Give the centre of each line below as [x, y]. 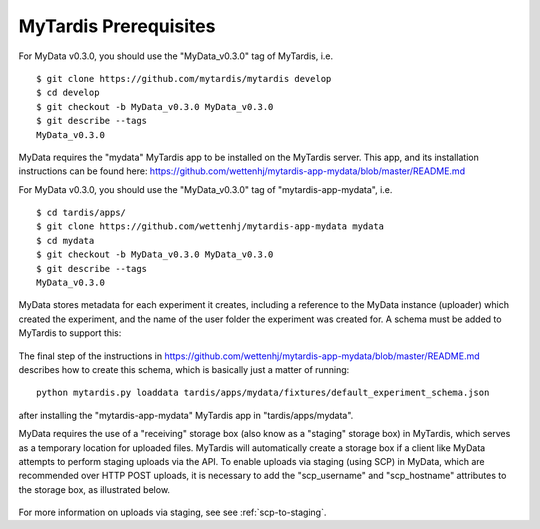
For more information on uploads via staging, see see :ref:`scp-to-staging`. [172, 512]
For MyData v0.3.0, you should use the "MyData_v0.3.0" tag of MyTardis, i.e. [176, 56]
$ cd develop [68, 93]
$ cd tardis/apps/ [81, 213]
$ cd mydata [65, 240]
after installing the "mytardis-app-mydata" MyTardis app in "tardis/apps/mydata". [186, 415]
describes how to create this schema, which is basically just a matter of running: [184, 369]
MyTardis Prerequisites [117, 26]
